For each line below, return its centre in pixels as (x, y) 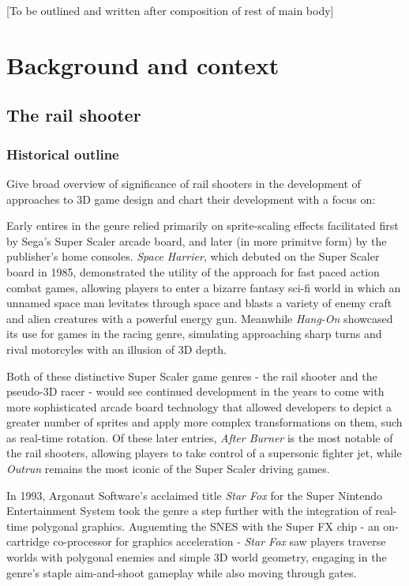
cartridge (28, 541)
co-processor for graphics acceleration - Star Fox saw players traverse (220, 541)
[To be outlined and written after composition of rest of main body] (170, 10)
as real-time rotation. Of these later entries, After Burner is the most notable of (200, 437)
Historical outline (63, 154)
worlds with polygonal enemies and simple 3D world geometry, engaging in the (197, 557)
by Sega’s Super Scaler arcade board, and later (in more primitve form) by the (197, 240)
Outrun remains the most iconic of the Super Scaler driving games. (168, 469)
